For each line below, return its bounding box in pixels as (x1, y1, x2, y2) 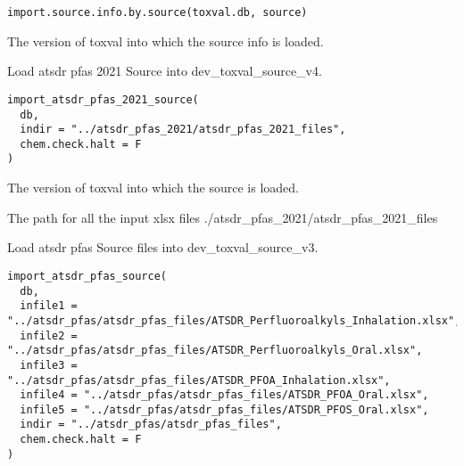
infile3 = (20, 358, 78, 372)
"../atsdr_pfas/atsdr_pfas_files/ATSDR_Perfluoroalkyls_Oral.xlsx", (7, 344, 423, 357)
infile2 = (20, 329, 78, 342)
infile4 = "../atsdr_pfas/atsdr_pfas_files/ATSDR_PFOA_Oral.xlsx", (20, 388, 429, 402)
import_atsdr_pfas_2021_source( (7, 93, 199, 106)
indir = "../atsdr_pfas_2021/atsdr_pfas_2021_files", (20, 123, 346, 136)
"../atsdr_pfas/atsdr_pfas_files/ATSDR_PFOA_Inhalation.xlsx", (7, 373, 391, 387)
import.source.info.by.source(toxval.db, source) (7, 6, 308, 19)
